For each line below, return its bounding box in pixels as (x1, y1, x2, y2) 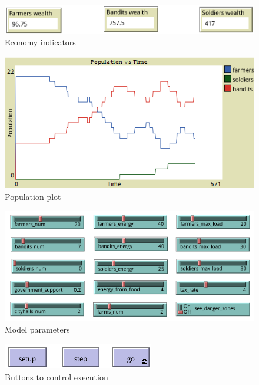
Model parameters (5, 323, 70, 335)
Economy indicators (5, 36, 76, 48)
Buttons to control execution (5, 370, 108, 383)
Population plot (5, 190, 61, 202)
